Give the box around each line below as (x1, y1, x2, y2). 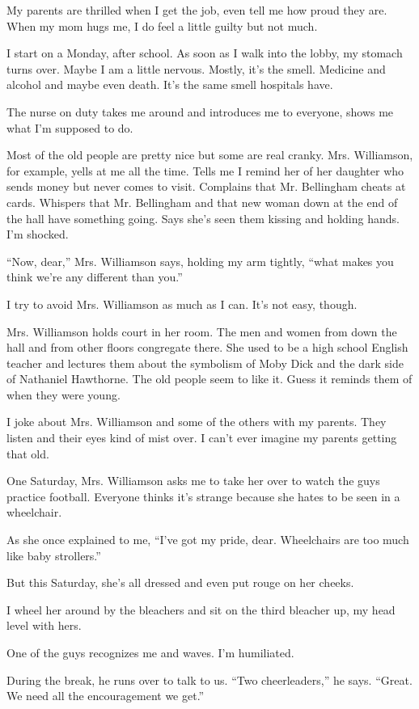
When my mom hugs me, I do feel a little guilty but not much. (6, 17, 318, 34)
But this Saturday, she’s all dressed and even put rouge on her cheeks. (6, 574, 354, 591)
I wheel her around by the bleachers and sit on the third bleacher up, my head (6, 601, 396, 618)
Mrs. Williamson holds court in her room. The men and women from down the (6, 323, 397, 340)
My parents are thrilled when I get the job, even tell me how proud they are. (6, 2, 387, 18)
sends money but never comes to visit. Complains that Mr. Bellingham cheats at (6, 178, 406, 195)
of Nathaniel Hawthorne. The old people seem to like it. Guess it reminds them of (6, 370, 413, 387)
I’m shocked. (6, 226, 69, 243)
